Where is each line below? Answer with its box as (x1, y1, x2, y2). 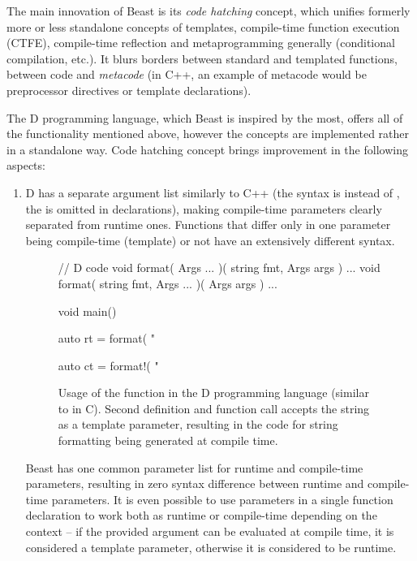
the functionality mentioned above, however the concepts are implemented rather (6, 125, 410, 142)
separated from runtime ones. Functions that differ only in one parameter (25, 216, 391, 233)
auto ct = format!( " (58, 356, 159, 373)
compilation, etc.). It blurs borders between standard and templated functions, (6, 50, 398, 67)
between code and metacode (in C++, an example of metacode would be (6, 66, 367, 83)
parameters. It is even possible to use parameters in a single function (51, 490, 393, 507)
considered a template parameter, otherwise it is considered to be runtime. (25, 538, 397, 555)
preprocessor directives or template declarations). (6, 81, 251, 98)
